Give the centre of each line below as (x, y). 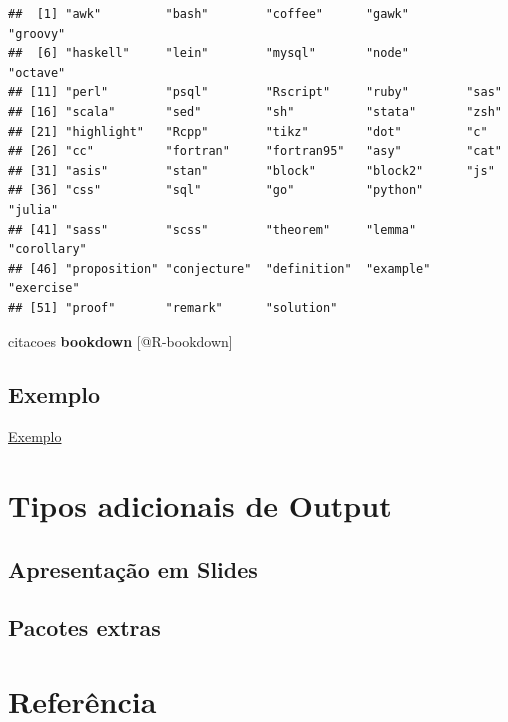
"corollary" (47, 249)
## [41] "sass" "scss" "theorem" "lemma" (212, 229)
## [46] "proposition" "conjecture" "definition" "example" (219, 268)
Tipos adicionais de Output (200, 505)
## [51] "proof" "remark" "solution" (173, 307)
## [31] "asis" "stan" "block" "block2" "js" (251, 170)
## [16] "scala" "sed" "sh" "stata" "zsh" (255, 111)
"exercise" (44, 288)
